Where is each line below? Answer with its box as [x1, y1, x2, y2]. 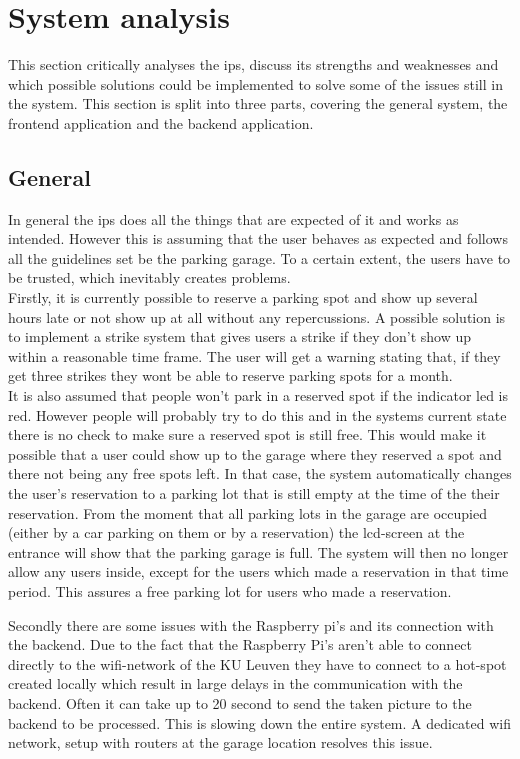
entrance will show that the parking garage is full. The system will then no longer [8, 541, 509, 562]
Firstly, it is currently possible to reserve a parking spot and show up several [8, 287, 478, 308]
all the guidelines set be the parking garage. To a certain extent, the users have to [8, 247, 511, 268]
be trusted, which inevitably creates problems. [8, 267, 291, 288]
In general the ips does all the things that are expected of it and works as [8, 208, 459, 229]
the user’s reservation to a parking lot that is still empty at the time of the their [8, 483, 500, 504]
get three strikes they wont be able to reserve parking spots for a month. [8, 365, 453, 386]
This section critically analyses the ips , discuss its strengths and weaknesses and [8, 54, 499, 75]
